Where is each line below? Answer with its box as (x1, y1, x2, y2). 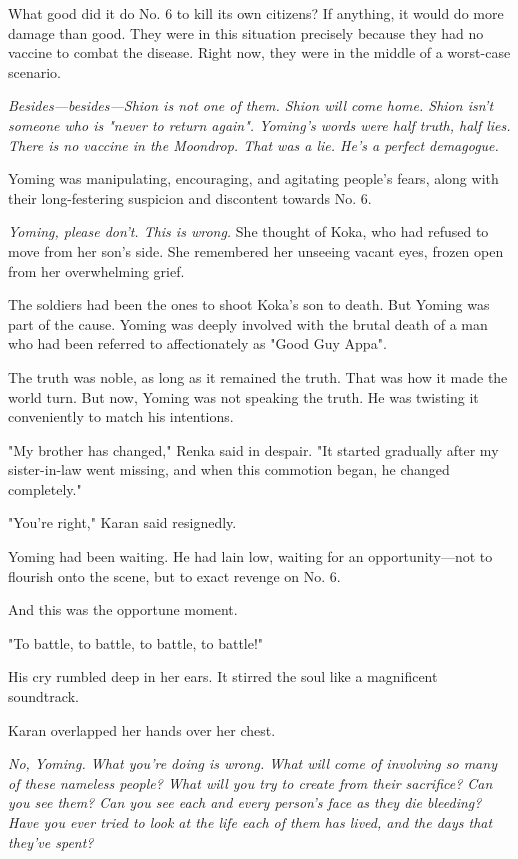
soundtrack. (8, 686, 79, 707)
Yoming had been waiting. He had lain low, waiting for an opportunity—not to (8, 546, 493, 567)
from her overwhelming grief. (8, 260, 185, 281)
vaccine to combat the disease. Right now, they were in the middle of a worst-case (8, 42, 511, 63)
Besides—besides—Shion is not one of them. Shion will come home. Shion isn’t (8, 95, 494, 116)
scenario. (8, 61, 62, 82)
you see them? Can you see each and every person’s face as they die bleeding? (8, 792, 482, 813)
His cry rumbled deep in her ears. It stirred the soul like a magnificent (8, 666, 438, 687)
